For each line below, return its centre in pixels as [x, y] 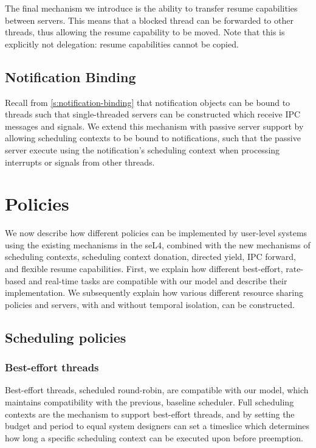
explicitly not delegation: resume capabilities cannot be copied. [122, 44]
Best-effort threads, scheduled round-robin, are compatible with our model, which [157, 390]
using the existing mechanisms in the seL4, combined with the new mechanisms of [158, 244]
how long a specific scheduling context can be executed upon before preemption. [154, 437]
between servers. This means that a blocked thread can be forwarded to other [149, 20]
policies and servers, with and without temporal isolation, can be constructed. [150, 304]
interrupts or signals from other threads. [80, 162]
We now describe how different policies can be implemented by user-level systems [156, 233]
